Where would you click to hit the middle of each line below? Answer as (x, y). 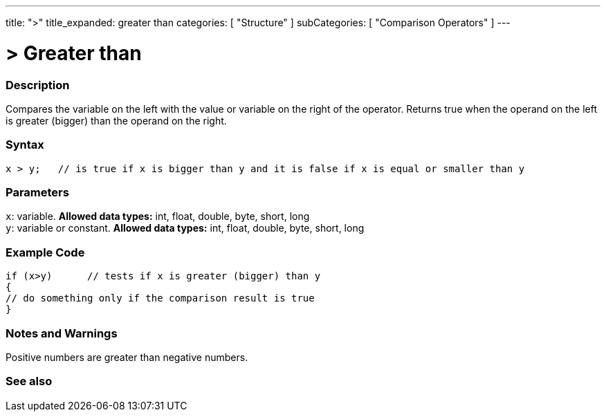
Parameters (37, 192)
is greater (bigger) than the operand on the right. (116, 120)
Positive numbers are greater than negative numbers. (127, 357)
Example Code (45, 252)
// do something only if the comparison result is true (160, 298)
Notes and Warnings (62, 333)
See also (29, 381)
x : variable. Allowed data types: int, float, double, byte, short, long (158, 216)
